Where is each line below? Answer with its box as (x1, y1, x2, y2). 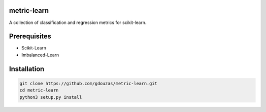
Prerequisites (9, 32, 51, 41)
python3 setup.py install (19, 94, 82, 100)
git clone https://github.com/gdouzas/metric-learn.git (19, 81, 158, 86)
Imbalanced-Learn (21, 52, 59, 58)
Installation (9, 65, 44, 73)
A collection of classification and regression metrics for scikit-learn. (9, 20, 147, 25)
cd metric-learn (19, 88, 59, 93)
